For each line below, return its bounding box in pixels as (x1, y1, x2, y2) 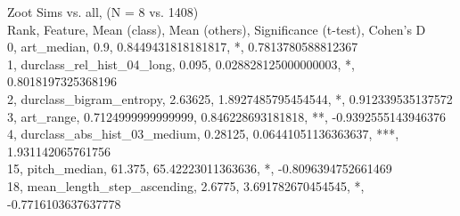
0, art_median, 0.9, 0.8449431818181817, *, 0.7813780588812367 (7, 37, 358, 56)
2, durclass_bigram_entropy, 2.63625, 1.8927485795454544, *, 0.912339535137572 (7, 89, 453, 108)
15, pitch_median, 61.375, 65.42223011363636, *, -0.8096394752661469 (7, 159, 392, 178)
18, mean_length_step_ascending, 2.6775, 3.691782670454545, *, (7, 176, 365, 195)
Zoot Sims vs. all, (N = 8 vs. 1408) (7, 3, 199, 20)
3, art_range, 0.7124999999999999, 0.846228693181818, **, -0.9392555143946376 (7, 107, 447, 125)
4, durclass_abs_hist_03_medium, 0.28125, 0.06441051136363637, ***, (7, 124, 399, 143)
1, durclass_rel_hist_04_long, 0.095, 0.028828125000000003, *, (7, 54, 355, 73)
